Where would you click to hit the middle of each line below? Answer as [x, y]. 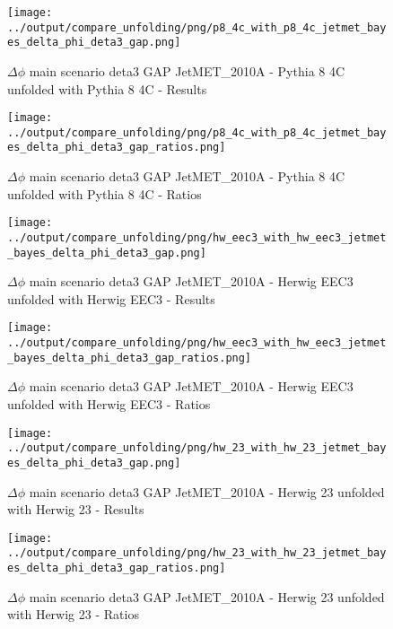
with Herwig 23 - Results [76, 509]
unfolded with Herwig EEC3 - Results [111, 298]
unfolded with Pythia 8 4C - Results [107, 88]
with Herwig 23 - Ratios [73, 614]
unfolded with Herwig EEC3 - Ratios [109, 404]
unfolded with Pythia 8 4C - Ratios [105, 193]
